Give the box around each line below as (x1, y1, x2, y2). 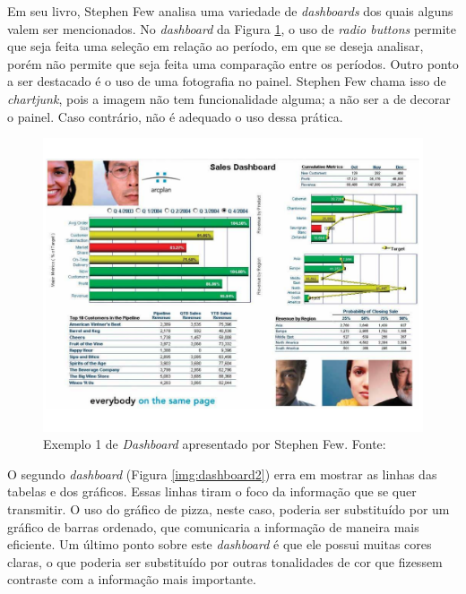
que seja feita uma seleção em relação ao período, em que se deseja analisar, (7, 37, 424, 56)
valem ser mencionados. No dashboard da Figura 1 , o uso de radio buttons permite (7, 19, 457, 38)
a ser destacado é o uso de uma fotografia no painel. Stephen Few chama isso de (7, 72, 446, 90)
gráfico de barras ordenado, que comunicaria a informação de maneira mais (7, 517, 419, 536)
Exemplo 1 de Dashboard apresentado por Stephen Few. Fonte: (43, 435, 386, 453)
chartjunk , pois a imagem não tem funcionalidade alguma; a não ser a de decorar (7, 89, 451, 108)
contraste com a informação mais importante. (7, 570, 256, 589)
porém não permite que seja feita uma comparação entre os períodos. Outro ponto (7, 54, 459, 73)
